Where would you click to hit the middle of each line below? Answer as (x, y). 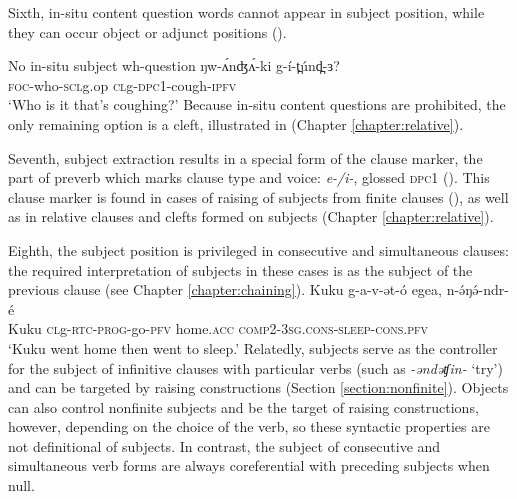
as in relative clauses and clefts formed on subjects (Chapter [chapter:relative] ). (251, 216)
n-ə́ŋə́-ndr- (477, 289)
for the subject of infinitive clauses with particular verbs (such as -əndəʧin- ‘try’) (255, 367)
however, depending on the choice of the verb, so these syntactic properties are (249, 426)
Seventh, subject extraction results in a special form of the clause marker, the (245, 157)
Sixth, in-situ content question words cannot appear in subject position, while (246, 12)
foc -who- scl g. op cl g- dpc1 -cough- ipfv (122, 84)
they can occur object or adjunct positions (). (147, 31)
